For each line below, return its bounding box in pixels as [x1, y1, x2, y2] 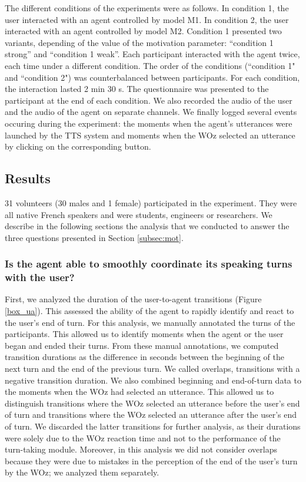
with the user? [5, 270, 75, 285]
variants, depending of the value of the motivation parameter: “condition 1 [5, 36, 274, 48]
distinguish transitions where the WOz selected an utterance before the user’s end [5, 397, 300, 409]
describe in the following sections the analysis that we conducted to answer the [5, 220, 290, 232]
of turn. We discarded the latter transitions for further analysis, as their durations [5, 420, 301, 432]
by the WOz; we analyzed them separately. [5, 466, 159, 478]
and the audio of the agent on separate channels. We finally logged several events [5, 105, 297, 118]
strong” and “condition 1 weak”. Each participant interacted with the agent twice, [5, 48, 300, 60]
